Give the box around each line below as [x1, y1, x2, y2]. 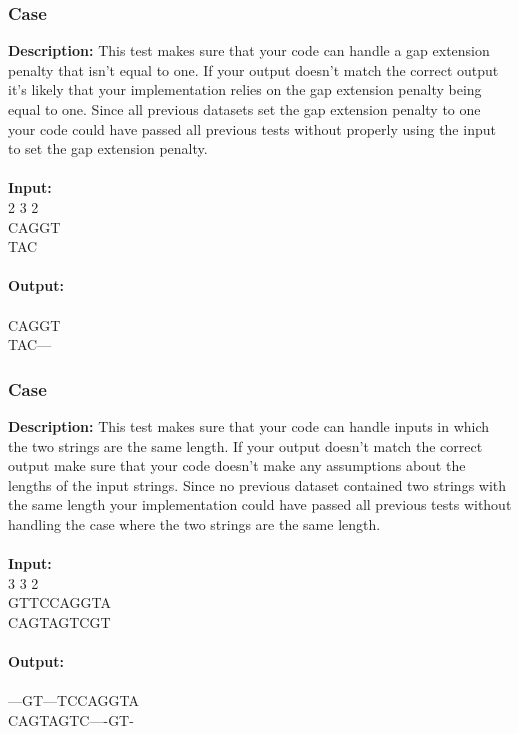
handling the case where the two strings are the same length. [8, 513, 381, 534]
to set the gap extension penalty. [8, 138, 208, 159]
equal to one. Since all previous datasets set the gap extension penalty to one [8, 99, 481, 119]
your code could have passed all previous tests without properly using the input [8, 118, 496, 139]
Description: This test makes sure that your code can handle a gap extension [8, 40, 490, 61]
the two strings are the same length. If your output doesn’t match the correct [8, 435, 483, 456]
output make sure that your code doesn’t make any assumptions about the [8, 455, 466, 476]
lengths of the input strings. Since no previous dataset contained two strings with [8, 474, 507, 495]
